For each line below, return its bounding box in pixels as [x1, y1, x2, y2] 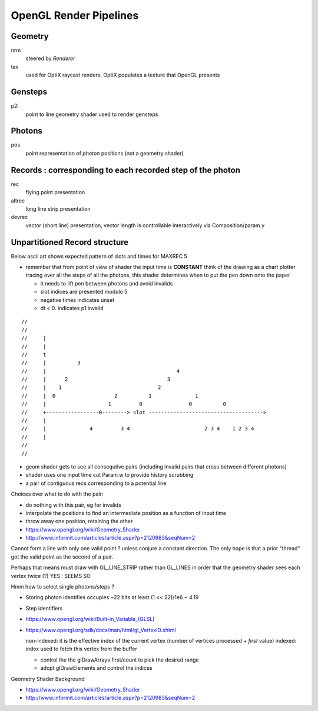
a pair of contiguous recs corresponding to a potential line [25, 480, 167, 487]
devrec [11, 214, 28, 221]
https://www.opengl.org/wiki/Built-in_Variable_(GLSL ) [25, 616, 155, 623]
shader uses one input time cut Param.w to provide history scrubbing [25, 471, 194, 479]
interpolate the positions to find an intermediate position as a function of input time [25, 509, 227, 516]
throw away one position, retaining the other [25, 518, 133, 525]
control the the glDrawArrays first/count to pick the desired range [40, 656, 199, 663]
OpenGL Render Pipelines [11, 9, 139, 22]
